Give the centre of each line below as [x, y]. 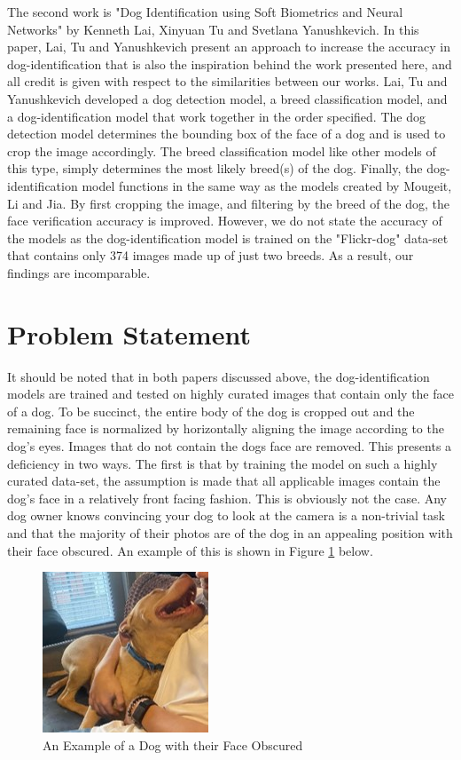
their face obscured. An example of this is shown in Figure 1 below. [190, 550]
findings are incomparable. [79, 272]
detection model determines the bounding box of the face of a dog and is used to [227, 134]
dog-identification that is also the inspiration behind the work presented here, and [230, 63]
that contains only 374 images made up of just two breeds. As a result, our [211, 255]
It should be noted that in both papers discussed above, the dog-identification [219, 376]
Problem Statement [129, 333]
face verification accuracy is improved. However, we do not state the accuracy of [225, 221]
